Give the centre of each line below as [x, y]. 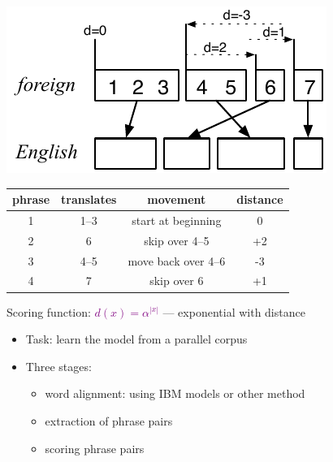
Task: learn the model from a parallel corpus [136, 339]
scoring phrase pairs [95, 448]
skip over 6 [177, 281]
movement [177, 199]
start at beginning [177, 220]
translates [89, 199]
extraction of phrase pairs [109, 420]
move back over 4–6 [177, 260]
